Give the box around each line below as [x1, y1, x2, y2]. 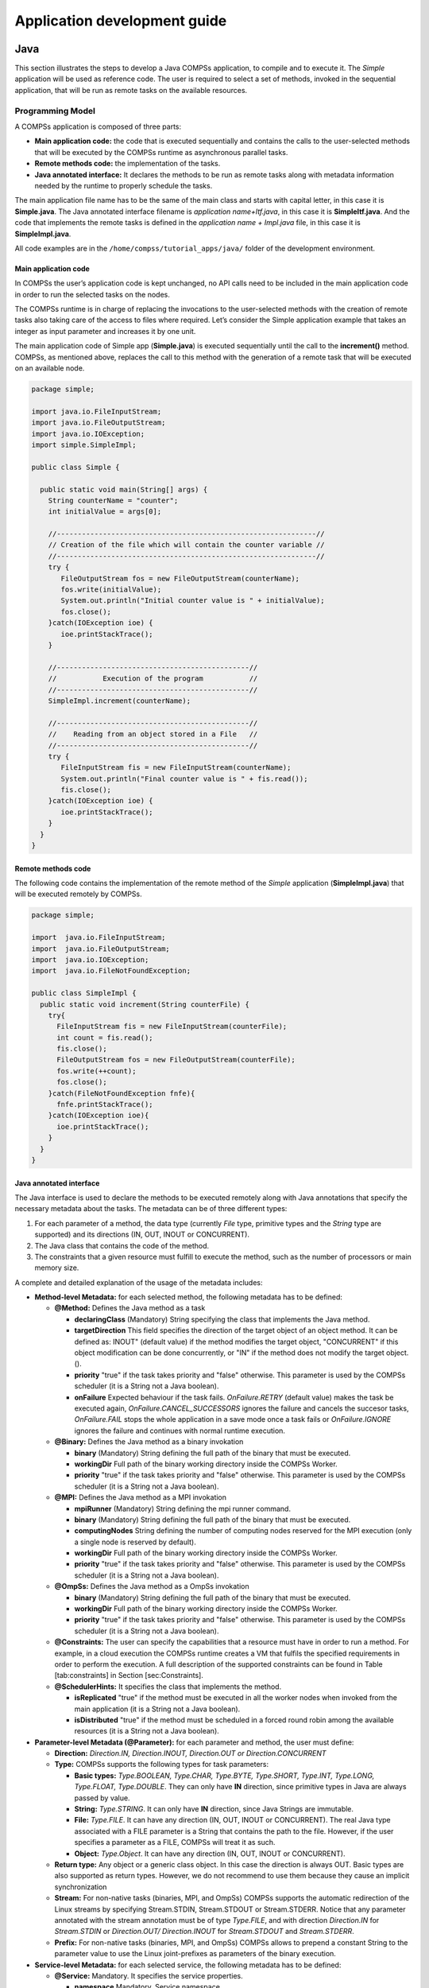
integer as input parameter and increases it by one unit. [14, 326, 196, 336]
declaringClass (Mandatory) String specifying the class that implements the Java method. [74, 1314, 370, 1324]
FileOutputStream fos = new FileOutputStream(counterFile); [56, 1055, 296, 1065]
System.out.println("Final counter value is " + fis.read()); [60, 774, 308, 783]
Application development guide [14, 12, 227, 29]
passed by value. [74, 1793, 130, 1803]
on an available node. [14, 363, 85, 373]
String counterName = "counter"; [48, 495, 179, 505]
